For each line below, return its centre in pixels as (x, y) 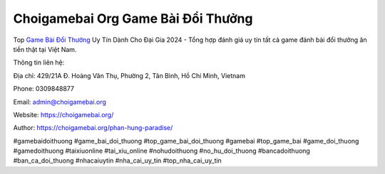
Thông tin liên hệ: (39, 62)
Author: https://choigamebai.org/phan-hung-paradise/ (93, 128)
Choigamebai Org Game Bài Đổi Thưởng (133, 18)
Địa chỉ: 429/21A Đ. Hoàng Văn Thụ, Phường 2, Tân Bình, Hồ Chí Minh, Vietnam (129, 75)
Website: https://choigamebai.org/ (63, 114)
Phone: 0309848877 (44, 89)
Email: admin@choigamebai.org (60, 102)
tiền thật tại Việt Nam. (45, 49)
